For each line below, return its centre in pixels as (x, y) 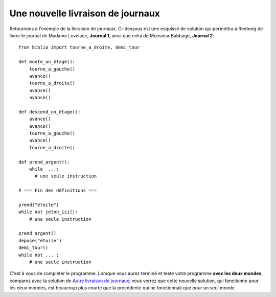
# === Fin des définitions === (58, 191)
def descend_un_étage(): (50, 112)
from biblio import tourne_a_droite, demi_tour (79, 48)
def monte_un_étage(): (47, 62)
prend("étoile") (39, 205)
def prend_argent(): (44, 162)
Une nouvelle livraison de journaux (85, 13)
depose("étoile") (40, 241)
